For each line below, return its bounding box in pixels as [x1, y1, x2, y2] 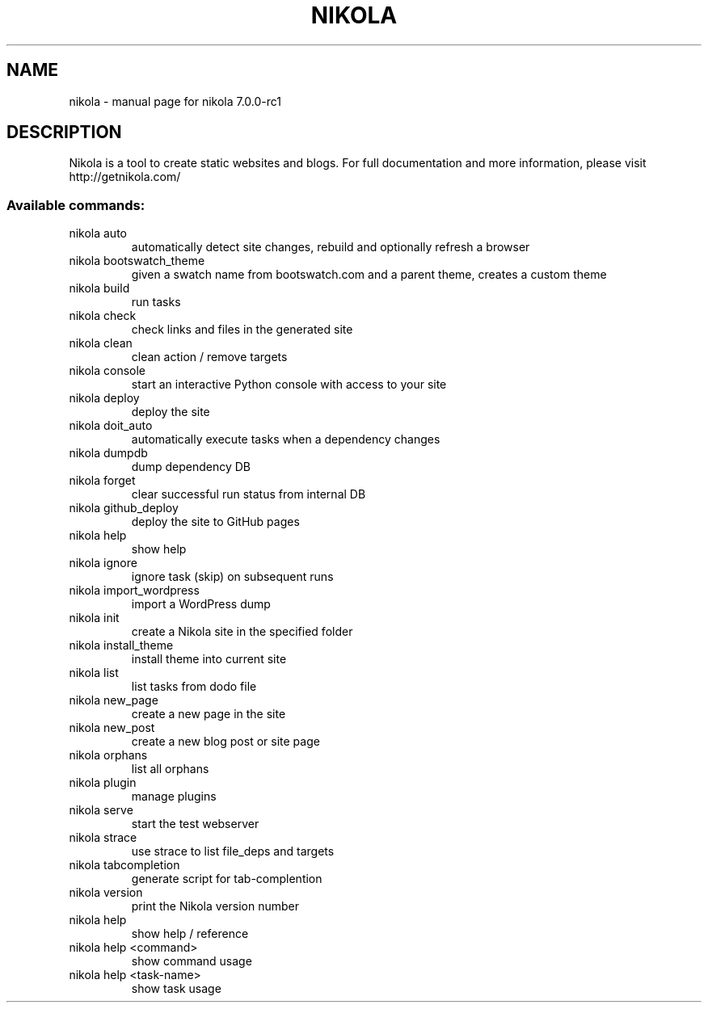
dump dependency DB [131, 460, 251, 474]
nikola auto [69, 226, 127, 241]
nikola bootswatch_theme [69, 254, 205, 268]
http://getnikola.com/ [69, 170, 181, 184]
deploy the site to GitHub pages [131, 515, 300, 529]
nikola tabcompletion [69, 858, 180, 872]
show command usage [131, 954, 252, 969]
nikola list [69, 666, 119, 680]
